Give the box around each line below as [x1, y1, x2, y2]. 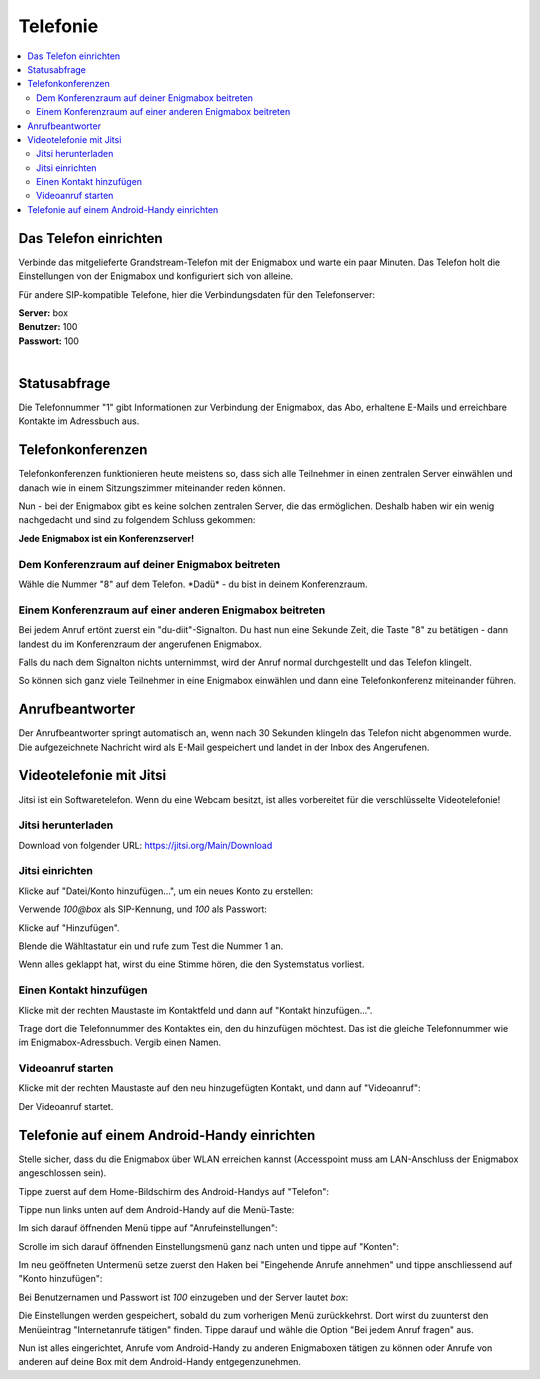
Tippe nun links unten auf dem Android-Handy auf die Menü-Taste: [18, 1203, 295, 1215]
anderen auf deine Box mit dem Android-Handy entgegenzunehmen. [18, 1356, 302, 1368]
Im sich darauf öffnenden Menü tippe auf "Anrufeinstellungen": [18, 1222, 278, 1234]
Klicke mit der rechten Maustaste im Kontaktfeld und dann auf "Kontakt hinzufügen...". [18, 1004, 373, 1016]
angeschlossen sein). [18, 1167, 107, 1179]
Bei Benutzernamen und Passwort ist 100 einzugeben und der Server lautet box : [18, 1291, 349, 1303]
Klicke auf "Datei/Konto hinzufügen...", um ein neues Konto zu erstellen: [18, 885, 314, 897]
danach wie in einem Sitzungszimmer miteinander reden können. [18, 481, 286, 494]
